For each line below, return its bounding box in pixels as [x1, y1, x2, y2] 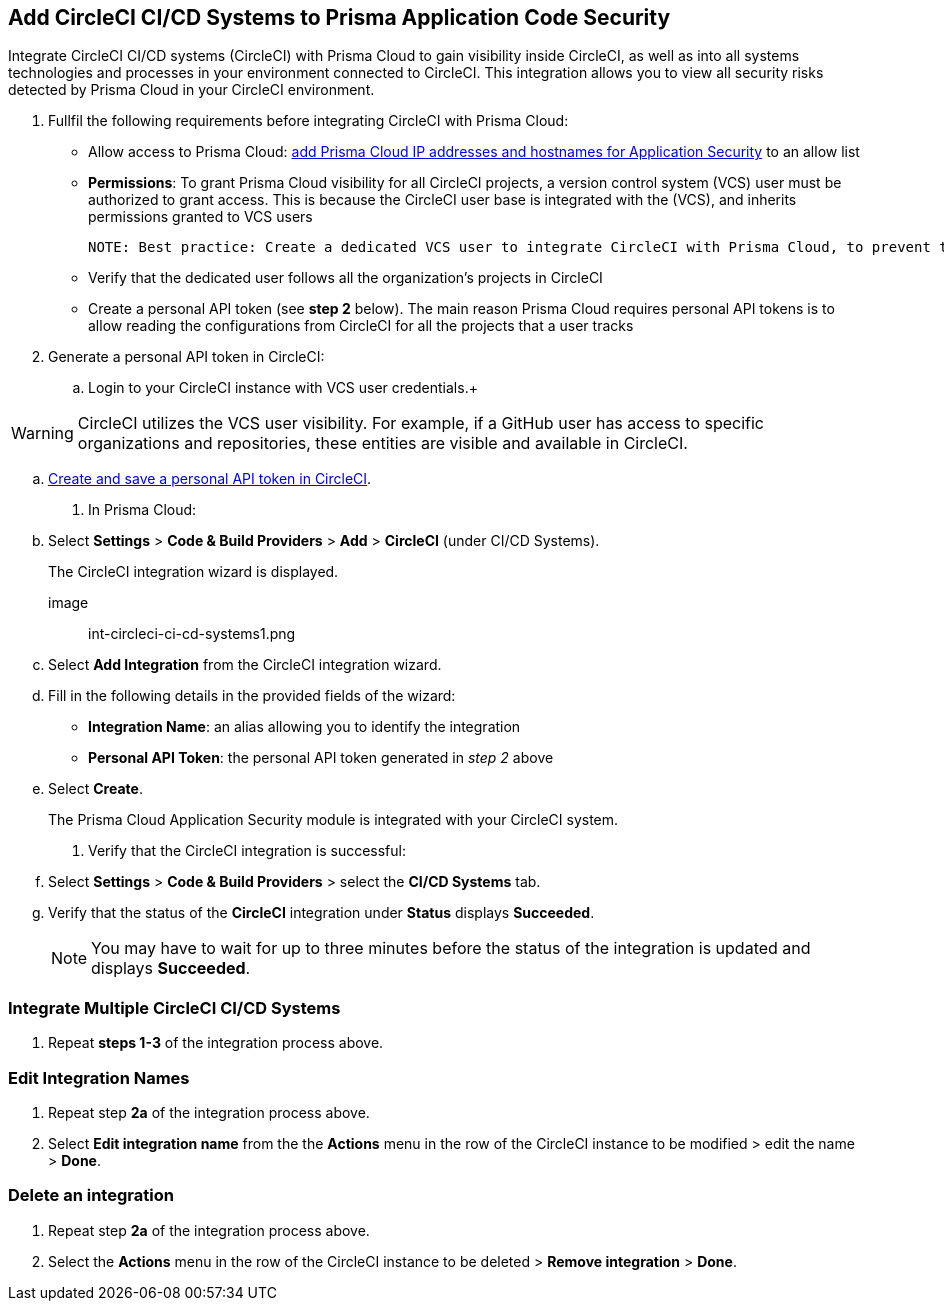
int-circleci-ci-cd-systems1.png [88, 625, 296, 643]
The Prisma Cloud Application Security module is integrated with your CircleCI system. [48, 811, 619, 829]
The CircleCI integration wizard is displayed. [48, 563, 339, 581]
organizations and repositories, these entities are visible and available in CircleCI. [77, 433, 688, 454]
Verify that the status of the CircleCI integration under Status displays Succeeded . [48, 904, 595, 922]
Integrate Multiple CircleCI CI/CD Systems [8, 997, 341, 1018]
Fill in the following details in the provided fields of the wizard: [48, 687, 456, 705]
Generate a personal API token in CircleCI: [48, 348, 325, 366]
